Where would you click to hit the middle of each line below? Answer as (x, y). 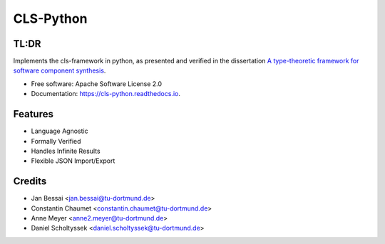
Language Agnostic (60, 131)
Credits (30, 181)
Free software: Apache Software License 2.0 (97, 84)
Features (33, 114)
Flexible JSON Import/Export (73, 161)
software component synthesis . (60, 70)
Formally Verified (56, 141)
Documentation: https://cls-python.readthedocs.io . (106, 94)
